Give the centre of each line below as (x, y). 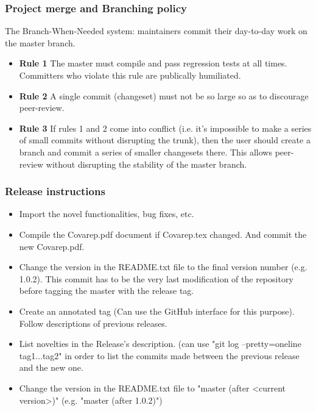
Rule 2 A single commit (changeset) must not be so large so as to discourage (164, 95)
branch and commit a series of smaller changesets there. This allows (146, 152)
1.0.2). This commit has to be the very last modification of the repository (156, 278)
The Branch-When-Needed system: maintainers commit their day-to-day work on (156, 31)
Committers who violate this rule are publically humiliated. (130, 75)
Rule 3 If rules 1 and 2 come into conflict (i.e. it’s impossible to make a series (165, 128)
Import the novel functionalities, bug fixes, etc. (107, 214)
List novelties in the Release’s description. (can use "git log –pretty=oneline (160, 344)
